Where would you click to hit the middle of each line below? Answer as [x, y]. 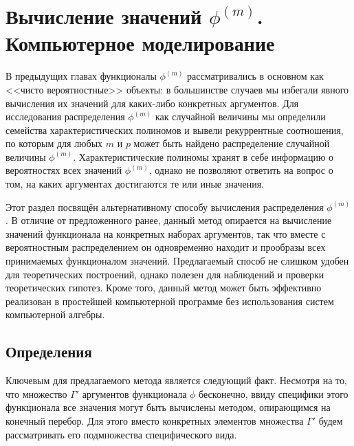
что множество [36, 393]
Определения [49, 352]
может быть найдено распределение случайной [232, 143]
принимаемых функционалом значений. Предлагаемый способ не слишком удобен [177, 261]
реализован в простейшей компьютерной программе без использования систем [170, 301]
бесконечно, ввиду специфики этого [274, 393]
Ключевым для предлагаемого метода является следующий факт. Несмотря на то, [176, 380]
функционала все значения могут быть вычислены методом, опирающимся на [168, 407]
